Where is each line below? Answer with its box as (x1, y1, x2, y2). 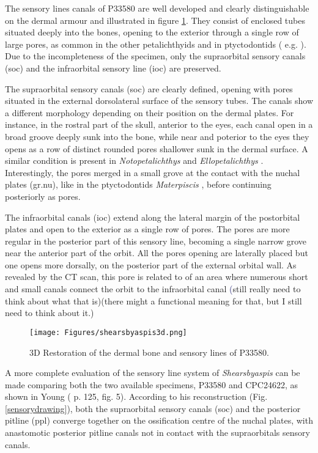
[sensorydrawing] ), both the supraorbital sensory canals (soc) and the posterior (5, 402, 301, 414)
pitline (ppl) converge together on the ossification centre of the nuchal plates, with (5, 414, 313, 427)
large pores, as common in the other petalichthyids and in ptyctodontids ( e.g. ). (5, 37, 306, 50)
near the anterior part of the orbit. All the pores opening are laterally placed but (5, 246, 308, 259)
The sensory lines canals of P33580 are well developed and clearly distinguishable (5, 2, 309, 14)
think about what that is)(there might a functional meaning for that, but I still (5, 294, 302, 307)
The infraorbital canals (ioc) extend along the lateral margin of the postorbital (5, 210, 300, 223)
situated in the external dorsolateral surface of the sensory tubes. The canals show (5, 94, 314, 107)
